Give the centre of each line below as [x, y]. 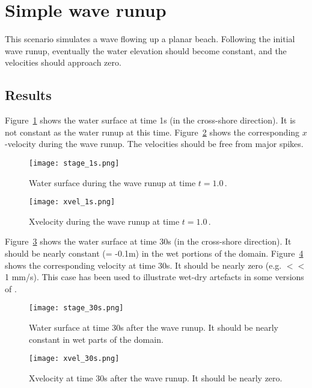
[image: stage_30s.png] [76, 308]
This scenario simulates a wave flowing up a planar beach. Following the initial [150, 39]
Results [28, 95]
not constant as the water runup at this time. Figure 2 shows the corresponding [152, 132]
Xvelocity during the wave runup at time [104, 221]
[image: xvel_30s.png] [74, 359]
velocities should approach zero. [63, 62]
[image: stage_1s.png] [74, 163]
